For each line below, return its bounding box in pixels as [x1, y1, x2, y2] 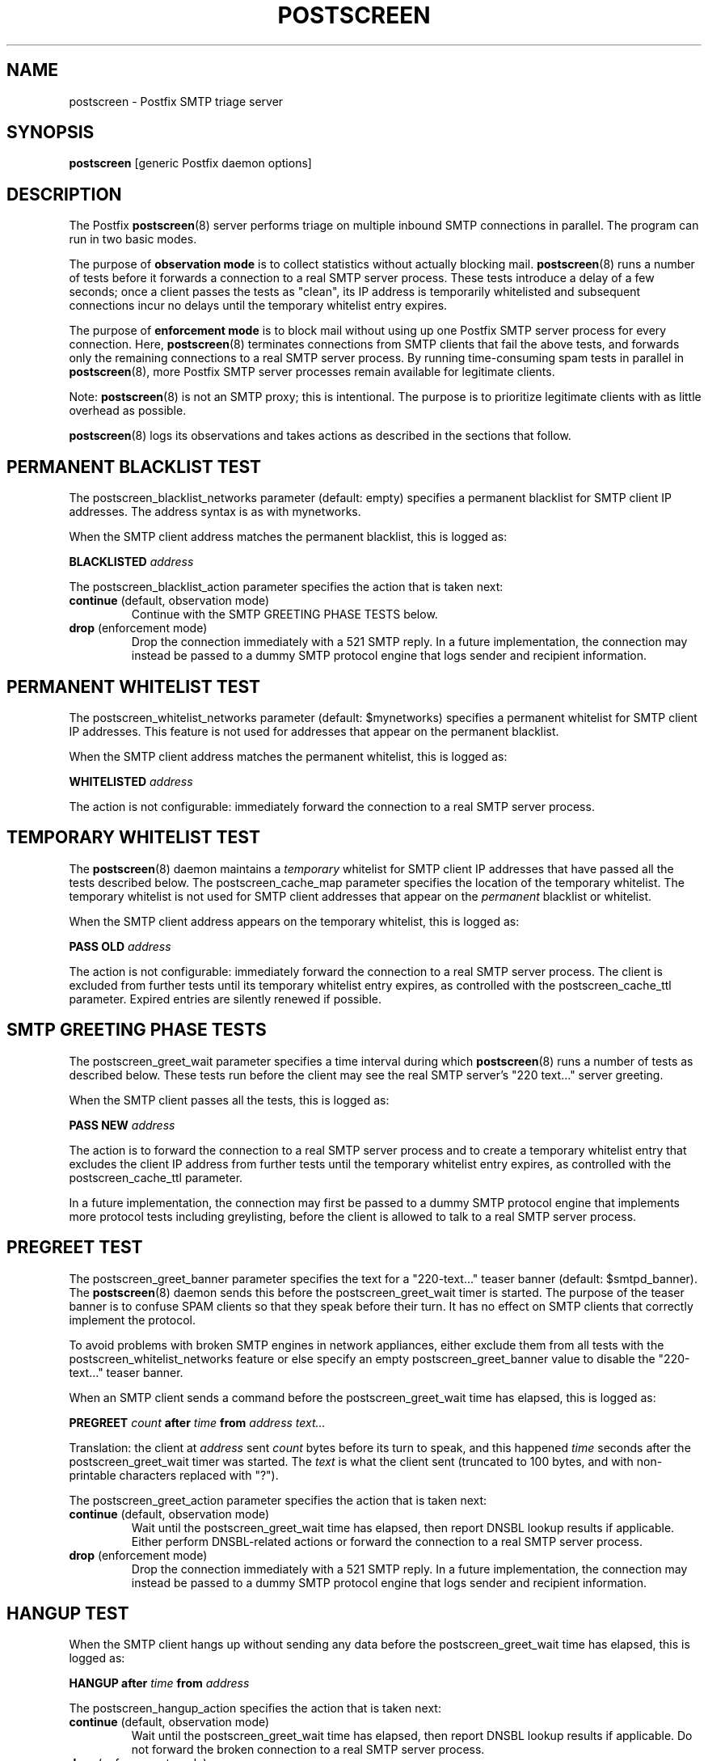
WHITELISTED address [69, 774, 193, 788]
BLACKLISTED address [69, 555, 194, 569]
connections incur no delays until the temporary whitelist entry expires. [69, 298, 448, 313]
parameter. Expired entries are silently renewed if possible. [69, 991, 382, 1006]
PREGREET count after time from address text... [69, 1415, 326, 1429]
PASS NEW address [69, 1117, 175, 1132]
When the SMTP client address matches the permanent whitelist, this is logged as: [69, 749, 508, 763]
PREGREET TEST [6, 1237, 143, 1258]
